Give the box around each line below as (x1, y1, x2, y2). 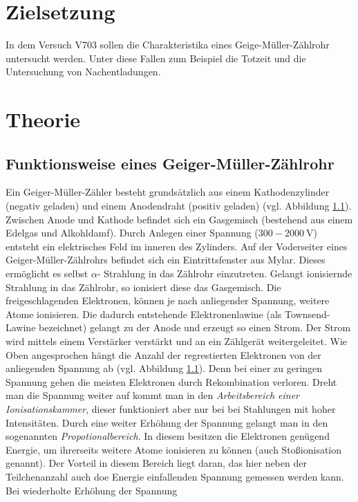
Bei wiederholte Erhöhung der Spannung (6, 483, 178, 497)
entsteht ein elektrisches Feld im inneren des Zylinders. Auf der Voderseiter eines (6, 239, 348, 253)
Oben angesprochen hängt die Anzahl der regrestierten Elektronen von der (6, 347, 321, 362)
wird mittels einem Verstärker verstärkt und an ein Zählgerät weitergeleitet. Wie (6, 334, 348, 348)
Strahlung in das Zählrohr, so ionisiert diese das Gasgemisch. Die (6, 279, 281, 294)
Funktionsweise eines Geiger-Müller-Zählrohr (6, 152, 335, 174)
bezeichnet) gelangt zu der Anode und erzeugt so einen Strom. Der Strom (39, 320, 351, 335)
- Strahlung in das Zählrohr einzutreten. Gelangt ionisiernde (97, 266, 352, 281)
